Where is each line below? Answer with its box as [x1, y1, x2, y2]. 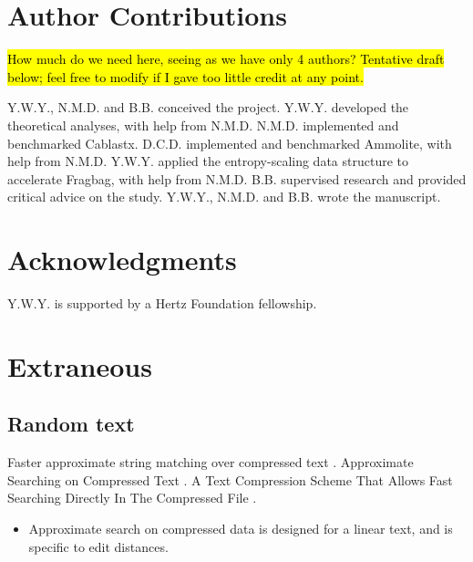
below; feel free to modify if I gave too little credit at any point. [7, 67, 364, 86]
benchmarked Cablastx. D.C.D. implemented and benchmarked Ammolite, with [7, 133, 452, 152]
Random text [7, 410, 135, 438]
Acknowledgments [7, 241, 237, 278]
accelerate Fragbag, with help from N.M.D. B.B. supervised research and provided [7, 169, 467, 188]
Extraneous [7, 347, 152, 384]
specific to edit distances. [28, 536, 169, 556]
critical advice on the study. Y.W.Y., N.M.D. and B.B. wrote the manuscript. [7, 187, 441, 206]
